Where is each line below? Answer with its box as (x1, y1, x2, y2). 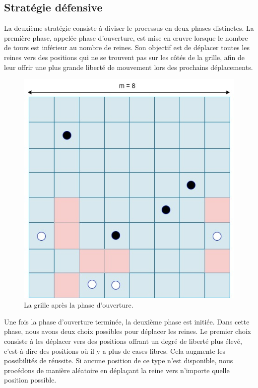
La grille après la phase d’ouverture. (24, 300, 133, 310)
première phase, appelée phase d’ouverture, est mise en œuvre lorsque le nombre (4, 32, 248, 43)
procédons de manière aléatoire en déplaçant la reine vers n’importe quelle (4, 365, 230, 375)
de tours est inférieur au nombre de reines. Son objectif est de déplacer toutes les (4, 42, 250, 53)
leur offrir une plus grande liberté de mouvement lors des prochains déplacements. (4, 62, 253, 72)
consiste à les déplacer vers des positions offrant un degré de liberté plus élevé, (4, 336, 242, 346)
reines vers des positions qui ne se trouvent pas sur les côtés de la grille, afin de (4, 52, 245, 62)
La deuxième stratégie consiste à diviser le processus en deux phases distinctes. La (4, 23, 254, 33)
